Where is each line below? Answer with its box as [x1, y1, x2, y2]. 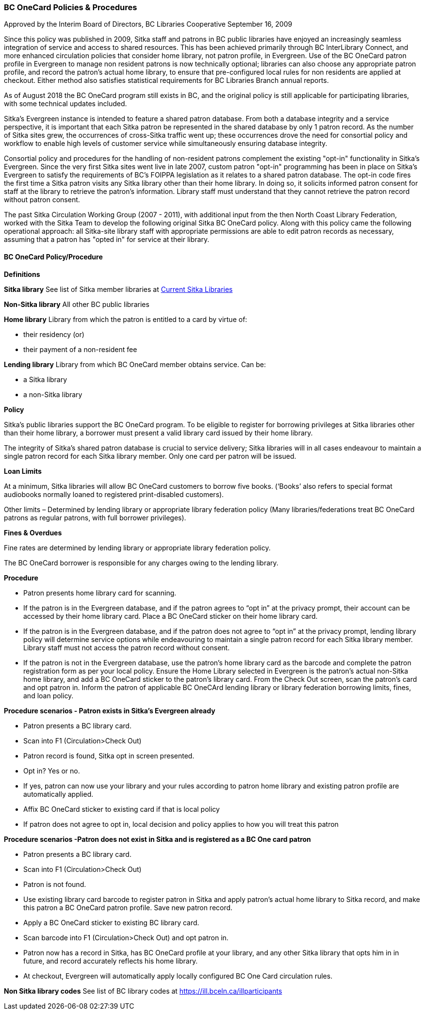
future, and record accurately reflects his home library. [23, 956, 198, 965]
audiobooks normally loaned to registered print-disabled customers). [4, 490, 224, 499]
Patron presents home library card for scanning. [23, 588, 177, 597]
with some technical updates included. [4, 99, 127, 108]
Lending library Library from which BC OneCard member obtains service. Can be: [4, 360, 266, 369]
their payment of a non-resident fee [23, 345, 137, 354]
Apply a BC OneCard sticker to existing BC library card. [23, 918, 199, 927]
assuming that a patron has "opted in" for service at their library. [4, 235, 210, 244]
